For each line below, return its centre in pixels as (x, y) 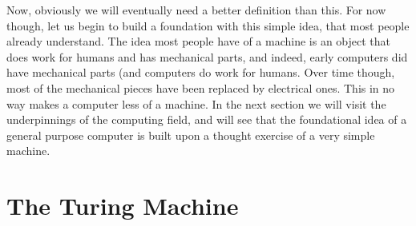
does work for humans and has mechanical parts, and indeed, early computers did (207, 56)
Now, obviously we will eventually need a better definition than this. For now (196, 10)
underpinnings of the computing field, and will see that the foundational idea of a (207, 119)
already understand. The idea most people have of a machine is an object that (199, 41)
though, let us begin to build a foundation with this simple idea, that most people (208, 25)
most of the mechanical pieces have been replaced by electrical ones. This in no (201, 87)
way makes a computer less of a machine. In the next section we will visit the (196, 103)
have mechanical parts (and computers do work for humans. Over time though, (201, 72)
